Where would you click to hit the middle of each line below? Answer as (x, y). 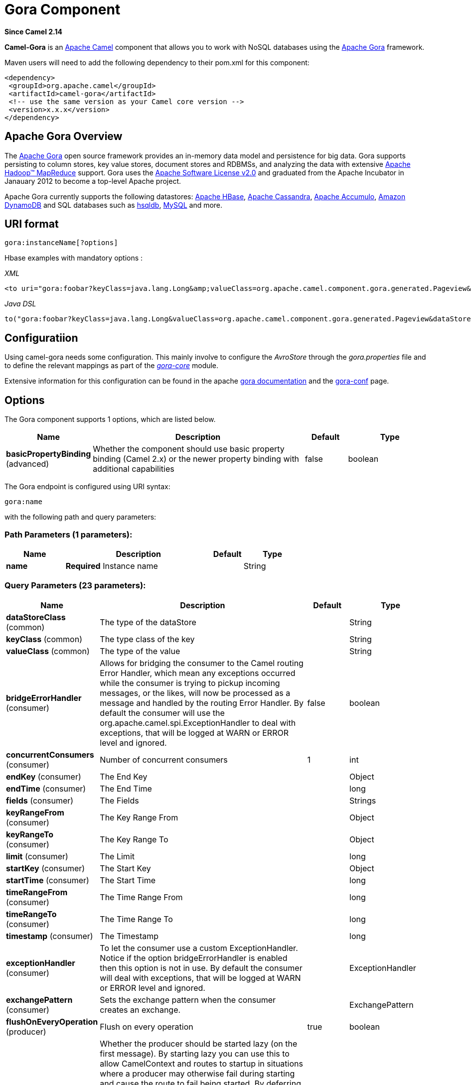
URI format (32, 224)
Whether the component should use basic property (189, 449)
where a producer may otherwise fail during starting (197, 1073)
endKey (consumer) (44, 776)
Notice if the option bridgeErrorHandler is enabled (194, 958)
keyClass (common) (44, 639)
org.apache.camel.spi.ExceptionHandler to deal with (198, 723)
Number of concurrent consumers (164, 759)
